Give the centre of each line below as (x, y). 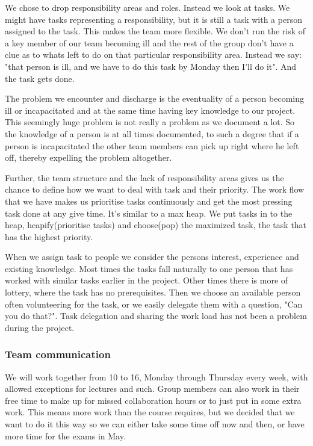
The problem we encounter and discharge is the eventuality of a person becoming (154, 98)
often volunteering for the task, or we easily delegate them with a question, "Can (154, 304)
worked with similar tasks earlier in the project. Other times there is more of (147, 280)
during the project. (40, 327)
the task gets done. (40, 78)
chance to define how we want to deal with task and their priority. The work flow (155, 189)
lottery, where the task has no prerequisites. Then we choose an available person (153, 292)
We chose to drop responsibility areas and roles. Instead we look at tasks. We (147, 7)
